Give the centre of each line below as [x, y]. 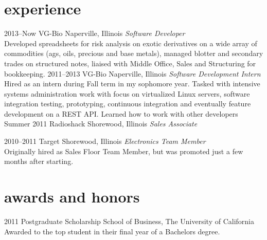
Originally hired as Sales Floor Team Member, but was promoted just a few [124, 151]
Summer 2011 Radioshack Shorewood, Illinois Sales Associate [101, 124]
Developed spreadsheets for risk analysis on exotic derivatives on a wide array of [131, 43]
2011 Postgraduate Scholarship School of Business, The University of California [129, 221]
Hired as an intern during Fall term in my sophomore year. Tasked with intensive [132, 84]
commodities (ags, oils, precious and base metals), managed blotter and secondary [134, 53]
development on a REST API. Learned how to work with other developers [121, 113]
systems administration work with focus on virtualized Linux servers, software [127, 93]
